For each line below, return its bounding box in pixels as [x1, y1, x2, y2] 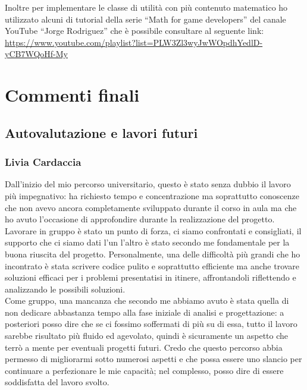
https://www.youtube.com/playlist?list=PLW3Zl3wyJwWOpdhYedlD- [5, 36, 263, 48]
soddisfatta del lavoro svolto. [5, 376, 109, 388]
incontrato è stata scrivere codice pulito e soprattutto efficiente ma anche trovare [5, 259, 300, 272]
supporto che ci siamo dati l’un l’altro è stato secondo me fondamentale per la [5, 236, 290, 249]
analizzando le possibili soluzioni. [5, 282, 126, 295]
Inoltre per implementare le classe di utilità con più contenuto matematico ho [5, 1, 288, 13]
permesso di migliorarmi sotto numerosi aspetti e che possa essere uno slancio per [5, 353, 302, 365]
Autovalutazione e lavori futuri [5, 123, 198, 141]
